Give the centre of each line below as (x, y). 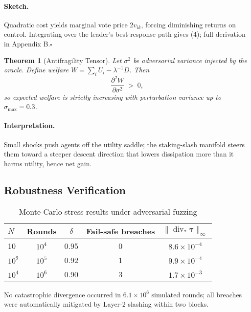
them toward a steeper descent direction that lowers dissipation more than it (119, 154)
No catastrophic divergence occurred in (63, 294)
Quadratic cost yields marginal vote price (66, 24)
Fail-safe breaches (120, 231)
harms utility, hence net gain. (48, 163)
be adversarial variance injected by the (190, 60)
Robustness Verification (65, 189)
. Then (139, 70)
